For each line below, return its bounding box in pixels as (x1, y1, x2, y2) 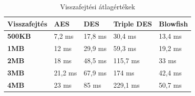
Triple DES (113, 18, 152, 28)
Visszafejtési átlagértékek (60, 1, 135, 11)
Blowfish (159, 18, 188, 28)
